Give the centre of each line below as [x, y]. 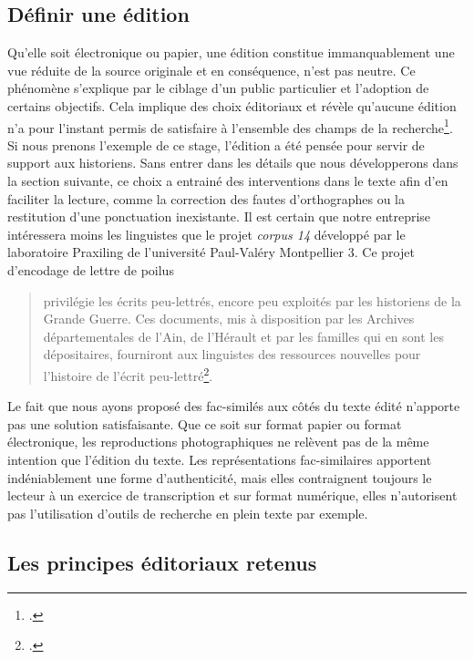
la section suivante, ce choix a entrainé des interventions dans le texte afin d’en [228, 181]
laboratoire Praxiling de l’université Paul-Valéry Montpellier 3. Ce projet [211, 252]
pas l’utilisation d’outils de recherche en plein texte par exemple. [188, 513]
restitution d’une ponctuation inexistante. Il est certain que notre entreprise [219, 216]
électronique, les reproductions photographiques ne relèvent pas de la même [218, 442]
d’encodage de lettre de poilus [91, 269]
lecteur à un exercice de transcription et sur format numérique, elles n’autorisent [232, 495]
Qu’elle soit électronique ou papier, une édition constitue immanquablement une [231, 52]
